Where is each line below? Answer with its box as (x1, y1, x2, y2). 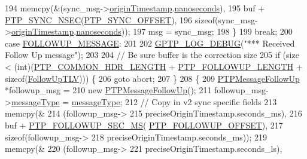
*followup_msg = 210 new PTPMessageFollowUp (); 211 (5, 84, 212, 96)
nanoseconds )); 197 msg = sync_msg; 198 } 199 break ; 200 (76, 25, 293, 38)
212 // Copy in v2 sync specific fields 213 (124, 95, 277, 108)
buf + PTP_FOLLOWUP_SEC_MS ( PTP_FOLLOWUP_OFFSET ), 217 (5, 118, 283, 131)
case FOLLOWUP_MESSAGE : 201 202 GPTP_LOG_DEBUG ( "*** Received (5, 36, 295, 49)
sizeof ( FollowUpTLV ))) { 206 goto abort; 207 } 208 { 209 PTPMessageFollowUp (5, 72, 300, 84)
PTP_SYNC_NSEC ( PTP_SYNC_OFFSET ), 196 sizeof (5, 13, 215, 26)
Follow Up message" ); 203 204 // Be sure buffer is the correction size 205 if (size (5, 48, 299, 61)
